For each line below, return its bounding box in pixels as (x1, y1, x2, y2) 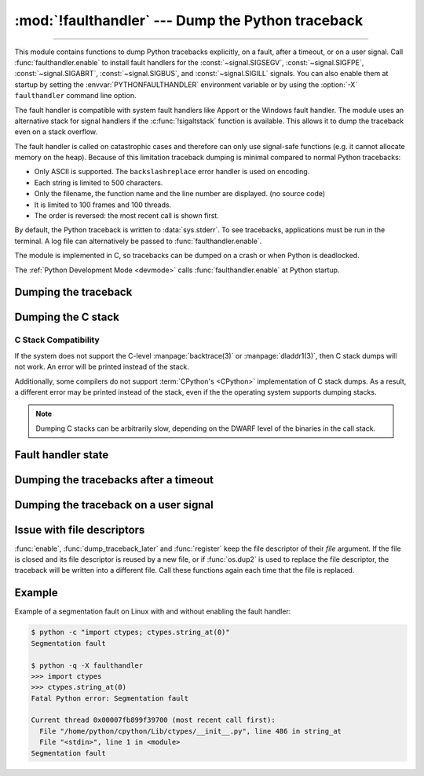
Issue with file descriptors (14, 523, 145, 537)
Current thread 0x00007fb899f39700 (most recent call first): (31, 716, 276, 725)
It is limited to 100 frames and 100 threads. (34, 200, 172, 209)
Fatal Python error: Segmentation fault (31, 694, 188, 702)
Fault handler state (14, 448, 109, 461)
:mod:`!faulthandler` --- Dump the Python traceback (14, 12, 364, 29)
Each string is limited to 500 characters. (34, 177, 163, 188)
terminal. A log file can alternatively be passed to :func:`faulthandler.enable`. (14, 236, 262, 246)
